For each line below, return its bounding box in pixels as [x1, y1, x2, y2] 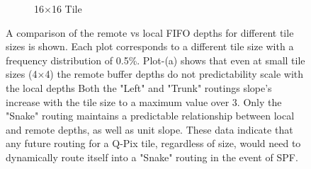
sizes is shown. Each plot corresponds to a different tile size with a [6, 39, 294, 54]
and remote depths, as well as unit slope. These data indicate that [6, 122, 293, 136]
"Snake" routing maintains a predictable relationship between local [6, 108, 295, 123]
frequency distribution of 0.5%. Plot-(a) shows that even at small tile [6, 52, 305, 67]
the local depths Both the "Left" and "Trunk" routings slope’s [6, 80, 272, 95]
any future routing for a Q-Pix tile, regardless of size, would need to [6, 136, 301, 151]
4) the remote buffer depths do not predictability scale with [45, 66, 304, 81]
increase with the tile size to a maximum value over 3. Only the [6, 94, 282, 109]
